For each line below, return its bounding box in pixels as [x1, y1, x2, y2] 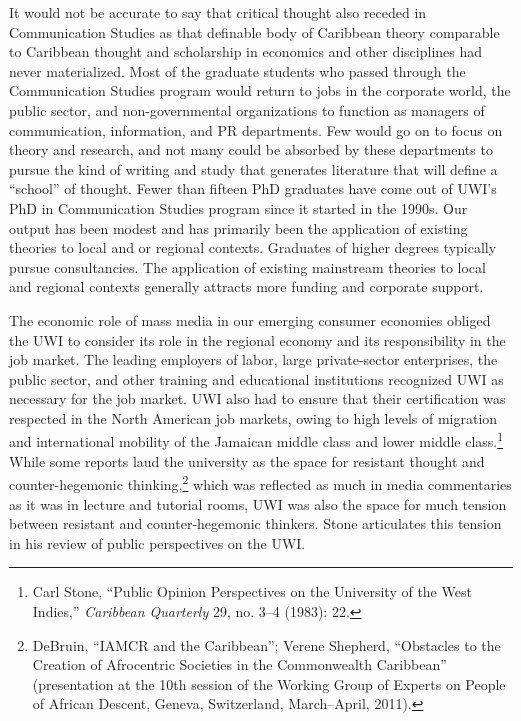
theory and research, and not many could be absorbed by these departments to [9, 139, 493, 160]
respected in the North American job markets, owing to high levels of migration [9, 407, 498, 428]
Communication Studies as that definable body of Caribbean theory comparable [9, 21, 500, 42]
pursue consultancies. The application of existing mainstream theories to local [9, 256, 486, 277]
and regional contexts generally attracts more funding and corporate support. [9, 276, 484, 297]
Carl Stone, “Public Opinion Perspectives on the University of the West [32, 581, 472, 602]
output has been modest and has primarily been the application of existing [9, 217, 468, 238]
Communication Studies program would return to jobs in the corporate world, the [9, 80, 511, 101]
